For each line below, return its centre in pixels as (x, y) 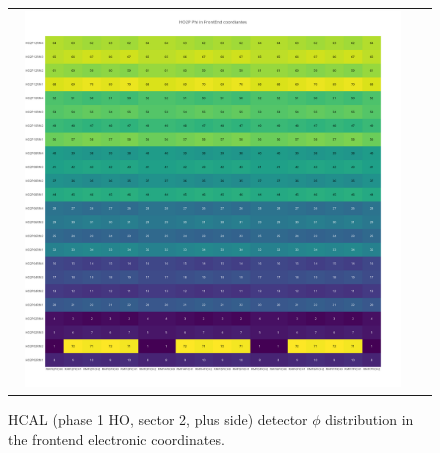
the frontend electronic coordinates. (116, 438)
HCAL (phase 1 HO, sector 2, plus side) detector (158, 419)
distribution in (369, 419)
